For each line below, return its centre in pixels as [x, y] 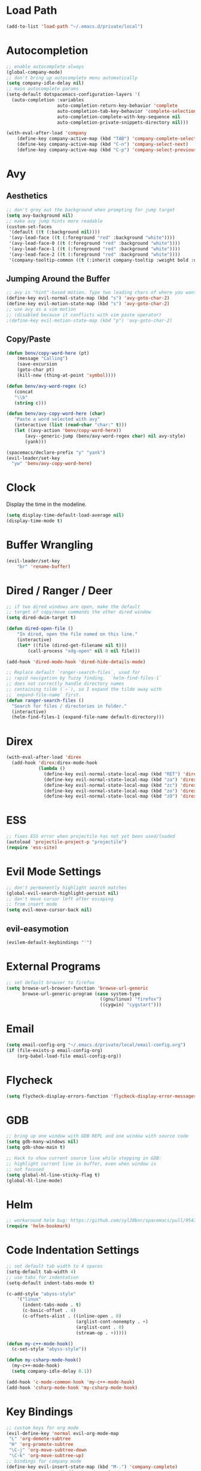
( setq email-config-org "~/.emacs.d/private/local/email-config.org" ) [96, 1045]
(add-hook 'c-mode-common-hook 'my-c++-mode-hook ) [71, 1382]
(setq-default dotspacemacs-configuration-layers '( [73, 95]
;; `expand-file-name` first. [44, 695]
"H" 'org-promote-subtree [41, 1445]
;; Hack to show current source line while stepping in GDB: [84, 1158]
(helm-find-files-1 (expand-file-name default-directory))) [88, 717]
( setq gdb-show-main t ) [36, 1148]
